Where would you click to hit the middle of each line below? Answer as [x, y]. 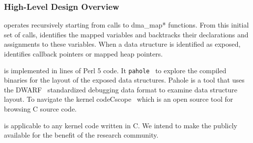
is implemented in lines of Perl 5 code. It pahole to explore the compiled [115, 70]
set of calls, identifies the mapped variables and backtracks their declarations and [126, 34]
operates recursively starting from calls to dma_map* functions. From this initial [126, 25]
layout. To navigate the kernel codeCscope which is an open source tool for [119, 99]
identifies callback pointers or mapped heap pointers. [84, 54]
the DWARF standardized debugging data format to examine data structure [121, 89]
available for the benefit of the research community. [81, 135]
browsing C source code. [40, 109]
